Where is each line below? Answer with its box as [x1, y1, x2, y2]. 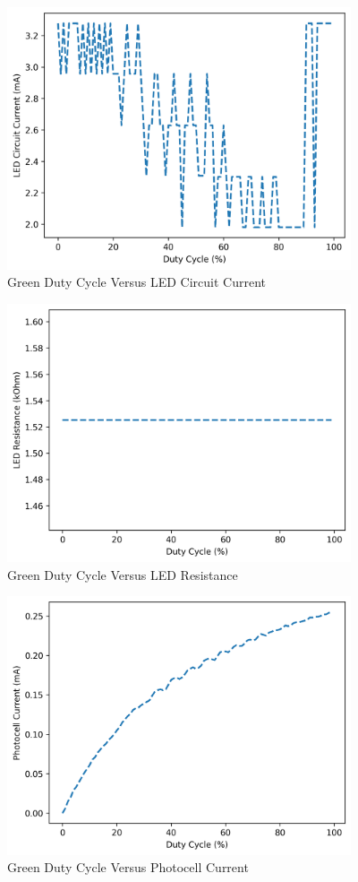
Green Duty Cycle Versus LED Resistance [7, 565, 238, 584]
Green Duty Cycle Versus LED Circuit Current [7, 272, 267, 291]
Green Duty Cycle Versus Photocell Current [7, 858, 249, 877]
